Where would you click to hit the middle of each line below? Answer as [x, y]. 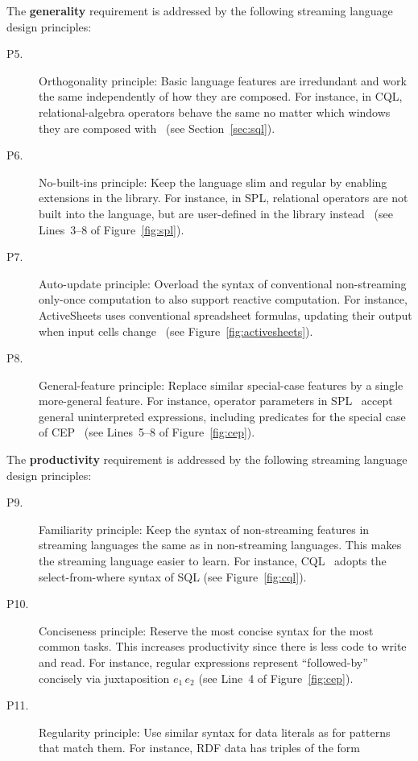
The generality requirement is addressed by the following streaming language [200, 10]
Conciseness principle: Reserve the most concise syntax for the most [206, 630]
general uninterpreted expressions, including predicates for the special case [222, 416]
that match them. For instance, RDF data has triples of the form [199, 748]
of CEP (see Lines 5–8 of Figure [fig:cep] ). [147, 432]
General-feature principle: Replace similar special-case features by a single [221, 385]
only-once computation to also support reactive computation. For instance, [223, 299]
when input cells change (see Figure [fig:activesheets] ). [176, 331]
